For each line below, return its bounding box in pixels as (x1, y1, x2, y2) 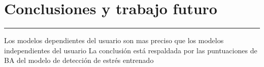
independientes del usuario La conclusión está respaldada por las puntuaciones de (4, 45, 257, 55)
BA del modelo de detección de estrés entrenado (4, 55, 154, 65)
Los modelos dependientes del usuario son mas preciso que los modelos (4, 35, 224, 46)
